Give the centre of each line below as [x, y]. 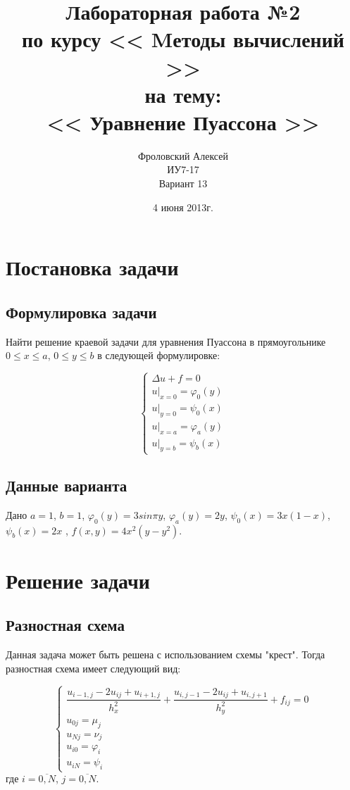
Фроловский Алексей [183, 155]
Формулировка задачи [81, 312]
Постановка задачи [92, 267]
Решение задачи [78, 580]
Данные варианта [67, 485]
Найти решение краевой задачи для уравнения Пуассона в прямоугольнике [166, 341]
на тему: [183, 94]
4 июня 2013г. [183, 207]
